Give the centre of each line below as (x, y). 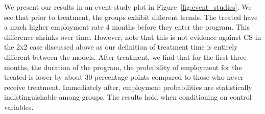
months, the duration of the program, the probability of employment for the (123, 67)
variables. (19, 107)
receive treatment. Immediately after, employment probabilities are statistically (128, 87)
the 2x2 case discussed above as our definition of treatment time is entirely (121, 47)
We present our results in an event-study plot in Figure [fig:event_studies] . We (128, 7)
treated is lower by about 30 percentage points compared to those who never (124, 77)
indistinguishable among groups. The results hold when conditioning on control (128, 97)
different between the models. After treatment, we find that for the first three (125, 56)
